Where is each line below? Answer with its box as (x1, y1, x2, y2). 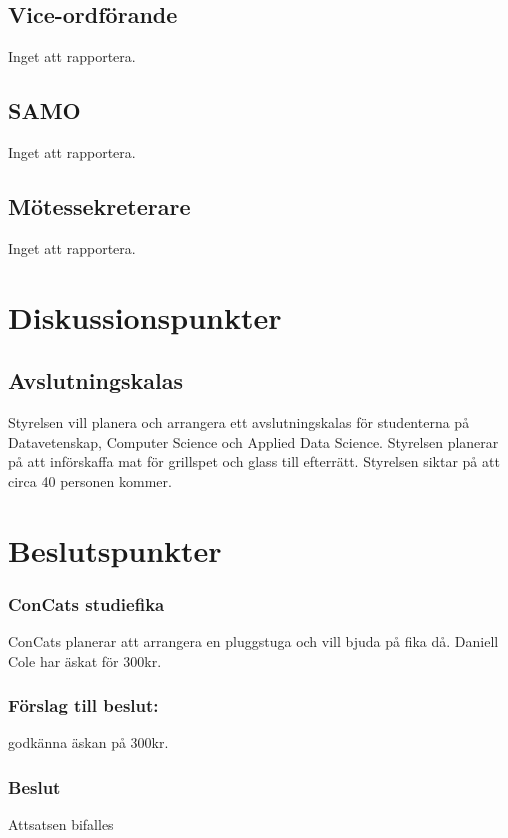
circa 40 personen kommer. (8, 470, 172, 491)
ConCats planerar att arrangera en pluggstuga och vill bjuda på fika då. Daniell (8, 630, 499, 651)
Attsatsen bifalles (8, 814, 114, 835)
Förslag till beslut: (8, 693, 159, 718)
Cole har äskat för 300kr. (8, 650, 162, 671)
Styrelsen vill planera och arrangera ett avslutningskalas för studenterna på (8, 411, 470, 432)
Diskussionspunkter (8, 296, 282, 337)
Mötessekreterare (8, 190, 191, 221)
